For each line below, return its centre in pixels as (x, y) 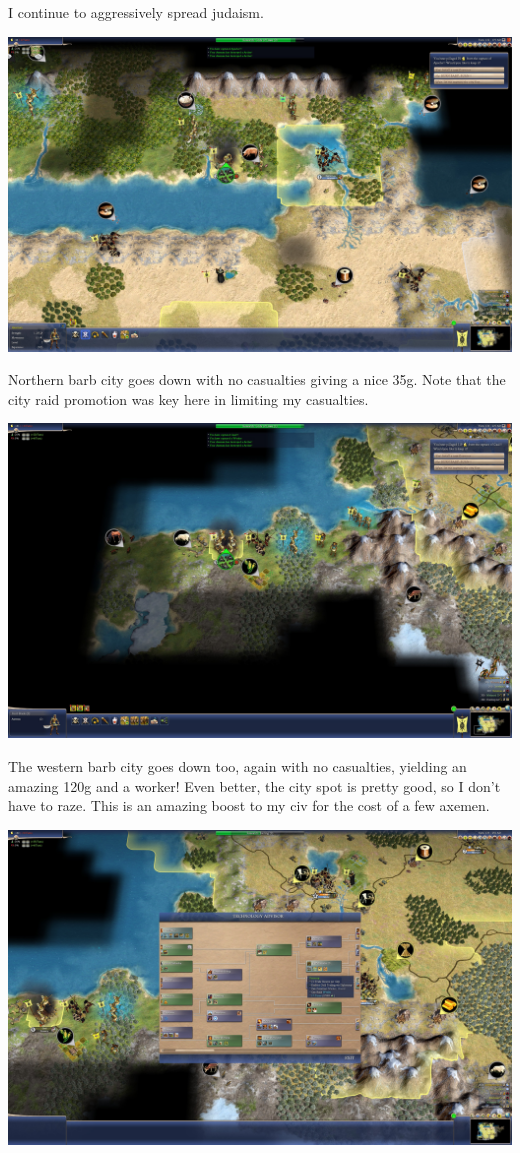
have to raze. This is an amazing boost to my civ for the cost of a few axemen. (249, 805)
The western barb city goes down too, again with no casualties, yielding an (237, 765)
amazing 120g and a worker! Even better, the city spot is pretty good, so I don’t (254, 785)
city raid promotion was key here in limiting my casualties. (188, 398)
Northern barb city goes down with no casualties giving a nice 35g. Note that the (257, 379)
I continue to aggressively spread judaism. (136, 12)
